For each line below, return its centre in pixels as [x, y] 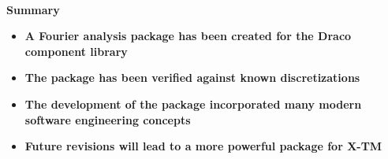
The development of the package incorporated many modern [193, 104]
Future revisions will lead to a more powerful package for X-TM [203, 146]
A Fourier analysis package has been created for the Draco [188, 36]
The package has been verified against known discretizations [192, 78]
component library [76, 51]
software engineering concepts [108, 119]
